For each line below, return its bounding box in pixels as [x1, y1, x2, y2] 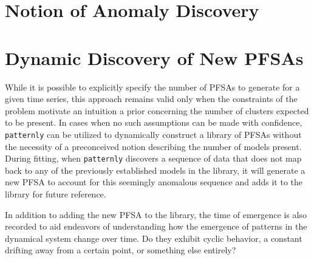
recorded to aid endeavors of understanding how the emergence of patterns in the [5, 220, 307, 233]
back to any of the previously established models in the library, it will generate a [5, 163, 305, 176]
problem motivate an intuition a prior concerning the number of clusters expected [5, 104, 309, 117]
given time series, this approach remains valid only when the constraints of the [5, 92, 298, 105]
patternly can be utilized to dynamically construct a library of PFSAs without [5, 128, 302, 140]
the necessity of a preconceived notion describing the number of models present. [5, 140, 302, 152]
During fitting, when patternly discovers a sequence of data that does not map [5, 152, 302, 165]
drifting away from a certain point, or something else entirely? [5, 244, 236, 256]
